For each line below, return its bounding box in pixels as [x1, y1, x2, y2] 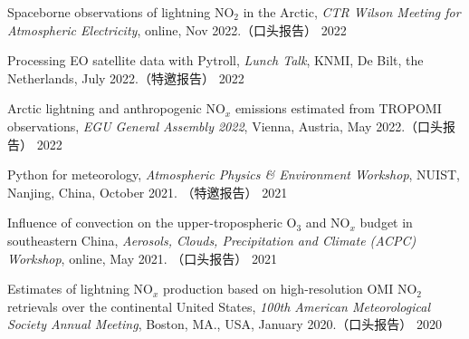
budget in [359, 213, 413, 232]
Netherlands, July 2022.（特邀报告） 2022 [7, 68, 244, 87]
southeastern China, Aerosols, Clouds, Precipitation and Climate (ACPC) [7, 230, 416, 249]
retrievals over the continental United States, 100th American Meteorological [7, 296, 431, 315]
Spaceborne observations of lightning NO [7, 3, 234, 21]
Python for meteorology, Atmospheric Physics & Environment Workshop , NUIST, [7, 165, 460, 184]
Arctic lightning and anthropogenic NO [7, 99, 225, 118]
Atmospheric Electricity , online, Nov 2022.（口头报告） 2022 [7, 20, 347, 39]
